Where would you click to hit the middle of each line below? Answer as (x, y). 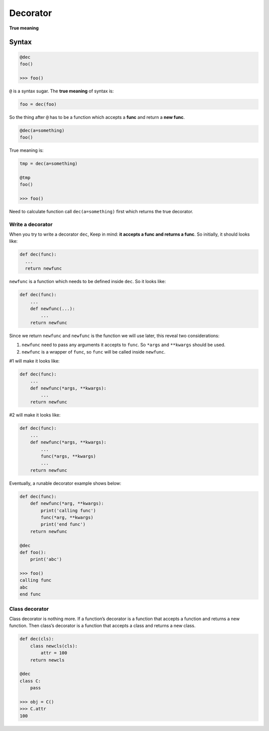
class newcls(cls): (54, 646)
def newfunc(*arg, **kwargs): (67, 504)
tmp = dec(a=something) (49, 164)
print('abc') (46, 559)
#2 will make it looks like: (35, 415)
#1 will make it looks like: (34, 361)
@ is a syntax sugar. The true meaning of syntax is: (62, 91)
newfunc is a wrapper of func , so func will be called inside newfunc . (94, 352)
